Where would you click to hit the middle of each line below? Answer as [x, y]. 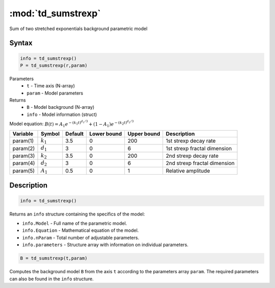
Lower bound [106, 134]
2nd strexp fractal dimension [200, 163]
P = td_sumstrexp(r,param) [54, 65]
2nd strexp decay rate [192, 156]
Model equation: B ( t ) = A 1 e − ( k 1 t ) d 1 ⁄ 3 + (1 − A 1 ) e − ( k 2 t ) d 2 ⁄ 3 [72, 124]
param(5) [24, 171]
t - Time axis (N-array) [51, 86]
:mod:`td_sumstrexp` [55, 13]
